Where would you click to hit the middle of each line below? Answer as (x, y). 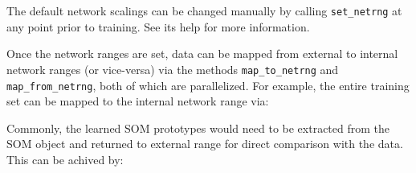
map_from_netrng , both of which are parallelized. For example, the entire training (208, 85)
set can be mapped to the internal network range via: (138, 101)
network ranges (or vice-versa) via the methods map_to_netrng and (173, 69)
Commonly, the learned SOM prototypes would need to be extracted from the (198, 128)
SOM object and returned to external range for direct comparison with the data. (205, 144)
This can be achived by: (65, 159)
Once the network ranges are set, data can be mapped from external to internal (202, 54)
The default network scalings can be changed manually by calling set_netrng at (204, 10)
